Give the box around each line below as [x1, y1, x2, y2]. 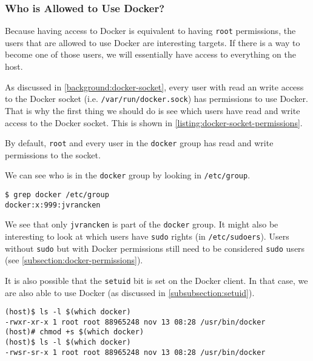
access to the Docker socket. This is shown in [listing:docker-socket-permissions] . [5, 116, 303, 129]
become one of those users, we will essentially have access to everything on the [5, 48, 297, 61]
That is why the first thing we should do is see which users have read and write [5, 104, 300, 116]
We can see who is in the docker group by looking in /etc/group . [5, 169, 251, 181]
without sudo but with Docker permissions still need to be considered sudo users [5, 241, 305, 254]
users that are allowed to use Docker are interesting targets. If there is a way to [5, 36, 300, 49]
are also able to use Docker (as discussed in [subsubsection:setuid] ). [5, 286, 255, 299]
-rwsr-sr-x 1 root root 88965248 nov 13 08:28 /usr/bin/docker [5, 348, 266, 357]
